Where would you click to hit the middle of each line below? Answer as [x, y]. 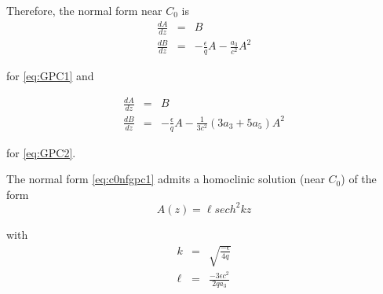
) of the [359, 179]
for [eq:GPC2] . [41, 152]
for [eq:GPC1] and [50, 76]
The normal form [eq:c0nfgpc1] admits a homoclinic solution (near [166, 179]
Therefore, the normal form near [84, 10]
